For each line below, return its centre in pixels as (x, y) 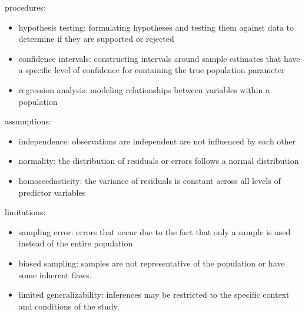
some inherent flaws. (55, 274)
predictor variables (52, 192)
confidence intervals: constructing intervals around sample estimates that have (159, 58)
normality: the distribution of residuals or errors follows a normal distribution (159, 161)
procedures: (25, 7)
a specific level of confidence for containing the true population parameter (152, 70)
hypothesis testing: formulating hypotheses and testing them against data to (156, 27)
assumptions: (28, 121)
